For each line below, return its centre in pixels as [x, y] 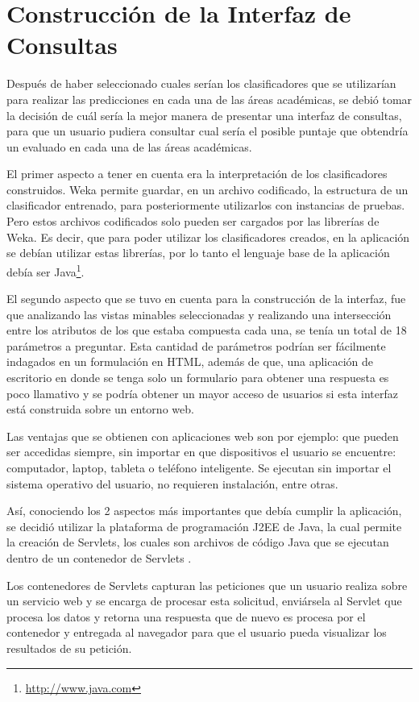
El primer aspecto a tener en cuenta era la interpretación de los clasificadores [197, 174]
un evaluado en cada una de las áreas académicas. [129, 146]
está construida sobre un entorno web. [100, 409]
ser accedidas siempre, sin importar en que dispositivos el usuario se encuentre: [201, 452]
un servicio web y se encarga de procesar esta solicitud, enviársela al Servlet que [204, 601]
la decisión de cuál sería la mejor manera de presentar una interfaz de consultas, [204, 115]
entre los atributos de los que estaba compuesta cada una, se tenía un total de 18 [207, 330]
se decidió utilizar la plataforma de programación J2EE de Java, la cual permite [204, 526]
